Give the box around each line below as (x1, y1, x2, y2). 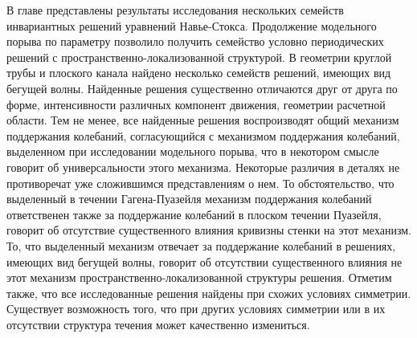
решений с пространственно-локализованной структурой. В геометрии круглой (6, 48, 392, 65)
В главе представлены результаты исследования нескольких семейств (6, 2, 344, 18)
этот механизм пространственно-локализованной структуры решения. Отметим (6, 269, 392, 286)
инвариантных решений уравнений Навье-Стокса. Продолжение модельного (6, 17, 377, 34)
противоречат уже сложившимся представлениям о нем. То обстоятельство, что (6, 174, 395, 191)
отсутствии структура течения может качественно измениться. (6, 316, 310, 332)
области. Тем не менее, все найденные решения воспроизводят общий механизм (6, 112, 399, 128)
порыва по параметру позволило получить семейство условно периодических (6, 33, 384, 50)
